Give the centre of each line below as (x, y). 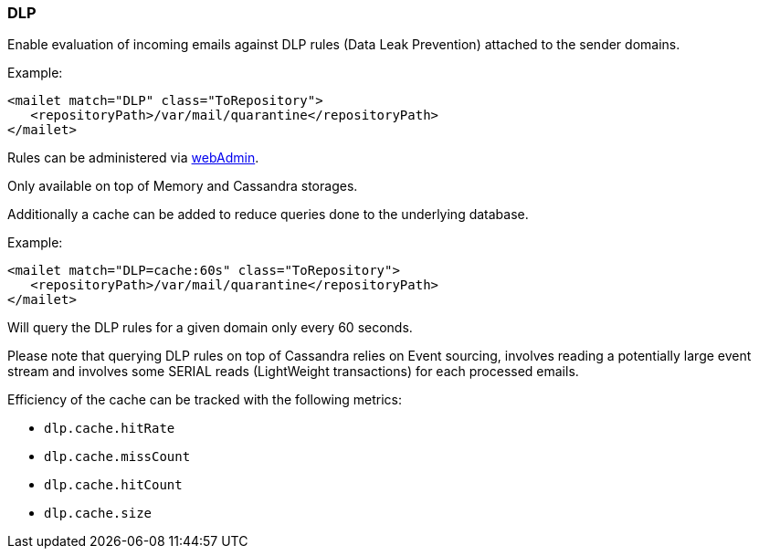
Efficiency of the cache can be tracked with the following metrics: (205, 400)
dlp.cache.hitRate (110, 429)
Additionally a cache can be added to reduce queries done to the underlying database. (268, 215)
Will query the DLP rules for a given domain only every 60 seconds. (210, 328)
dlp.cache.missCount (117, 457)
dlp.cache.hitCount (113, 485)
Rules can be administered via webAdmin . (133, 158)
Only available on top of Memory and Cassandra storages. (183, 186)
